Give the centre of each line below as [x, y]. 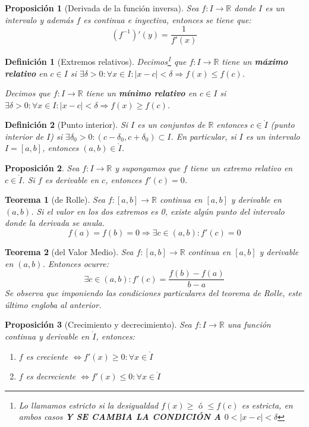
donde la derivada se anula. [55, 223]
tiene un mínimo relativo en [141, 93]
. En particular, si [204, 136]
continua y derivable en [47, 336]
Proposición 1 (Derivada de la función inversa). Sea [102, 8]
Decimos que [28, 93]
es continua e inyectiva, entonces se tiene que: [167, 19]
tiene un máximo [255, 61]
